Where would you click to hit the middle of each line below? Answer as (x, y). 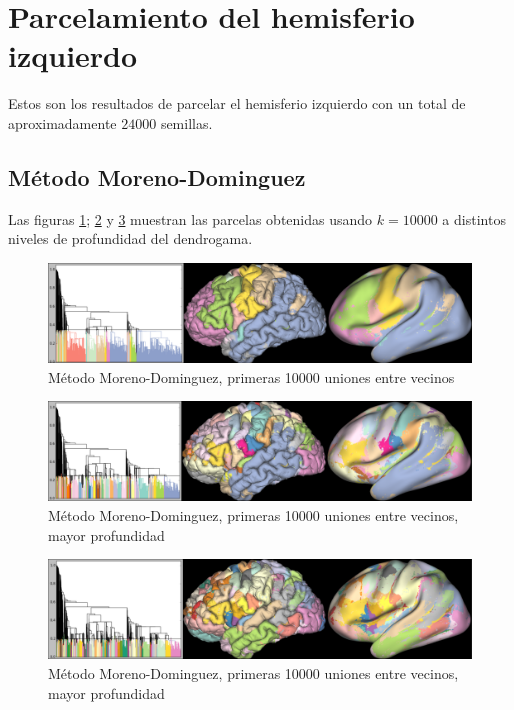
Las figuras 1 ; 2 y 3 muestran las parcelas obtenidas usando (190, 218)
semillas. (186, 122)
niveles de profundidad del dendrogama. (130, 238)
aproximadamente (62, 122)
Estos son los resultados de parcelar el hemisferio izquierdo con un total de (237, 103)
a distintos (474, 218)
